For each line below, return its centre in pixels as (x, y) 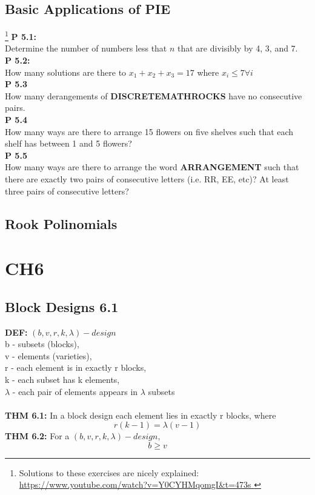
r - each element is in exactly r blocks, (76, 367)
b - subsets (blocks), (42, 344)
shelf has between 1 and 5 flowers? (68, 143)
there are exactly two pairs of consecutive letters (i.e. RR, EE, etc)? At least (147, 178)
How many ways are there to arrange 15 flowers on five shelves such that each (149, 131)
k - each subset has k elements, (62, 379)
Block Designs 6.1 (62, 306)
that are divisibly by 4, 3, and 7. (238, 48)
